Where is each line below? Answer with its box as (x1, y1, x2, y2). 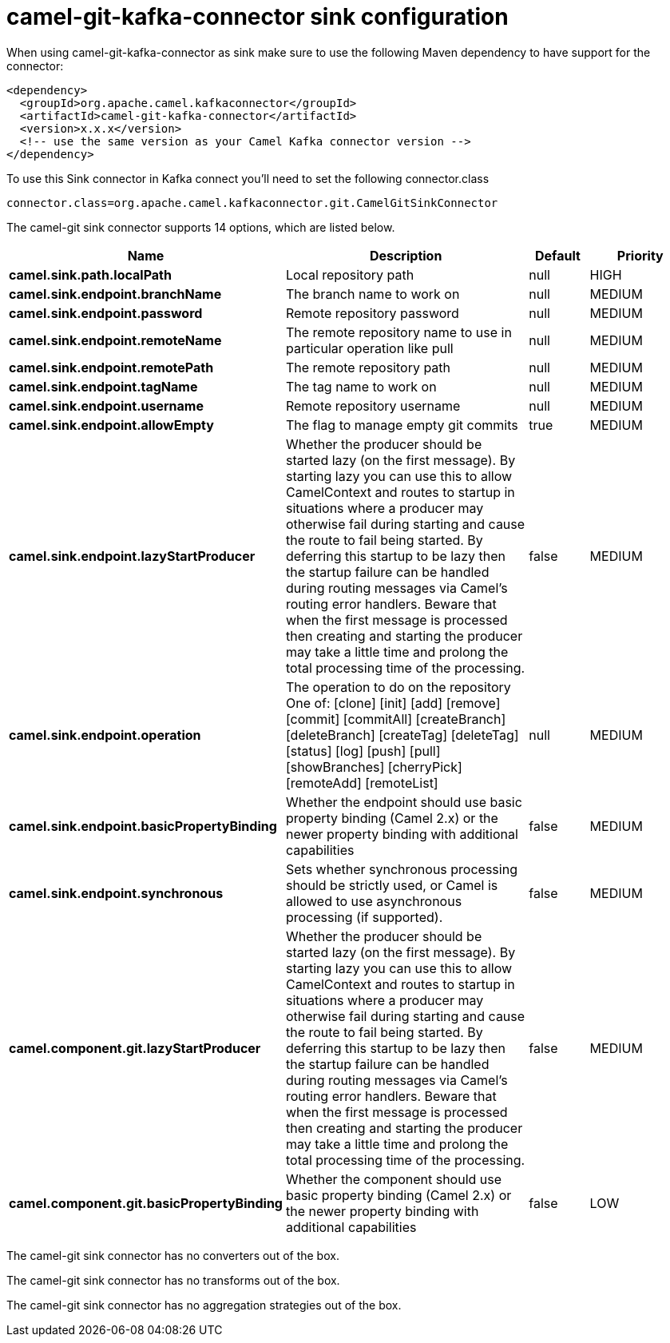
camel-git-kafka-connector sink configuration (6, 3, 509, 30)
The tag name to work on (285, 378, 437, 395)
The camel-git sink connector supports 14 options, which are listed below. (6, 220, 395, 234)
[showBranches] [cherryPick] (285, 758, 462, 775)
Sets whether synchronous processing (285, 860, 517, 877)
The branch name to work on (285, 285, 460, 302)
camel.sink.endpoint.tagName (9, 378, 198, 395)
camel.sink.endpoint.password (9, 304, 203, 321)
